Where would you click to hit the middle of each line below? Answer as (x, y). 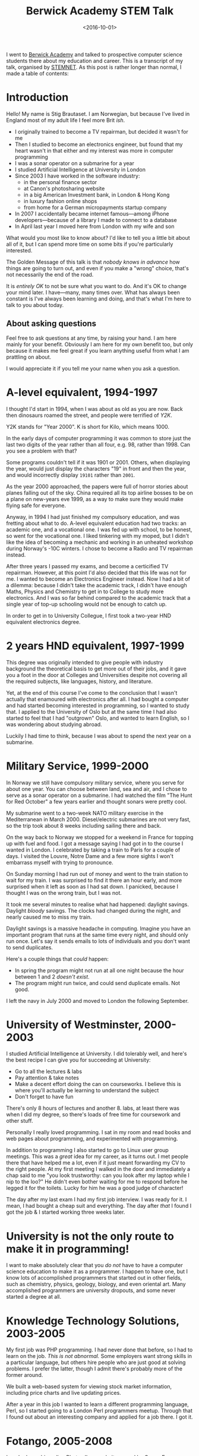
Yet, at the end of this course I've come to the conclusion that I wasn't (92, 692)
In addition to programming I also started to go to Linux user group (88, 1150)
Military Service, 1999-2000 (78, 766)
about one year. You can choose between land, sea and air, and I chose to (97, 789)
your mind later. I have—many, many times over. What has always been (93, 292)
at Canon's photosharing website (64, 188)
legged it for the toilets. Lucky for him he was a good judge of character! (95, 1188)
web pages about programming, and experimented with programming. (92, 1139)
